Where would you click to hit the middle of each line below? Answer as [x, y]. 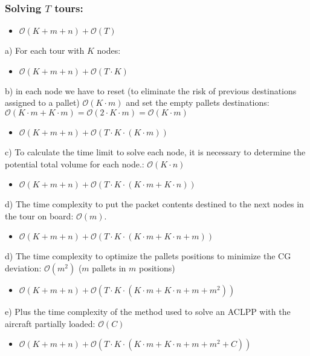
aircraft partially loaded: [50, 323]
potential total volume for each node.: [75, 163]
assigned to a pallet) [42, 102]
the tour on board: [39, 215]
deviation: [23, 267]
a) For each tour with [45, 50]
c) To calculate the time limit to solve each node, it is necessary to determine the [155, 152]
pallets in [109, 267]
